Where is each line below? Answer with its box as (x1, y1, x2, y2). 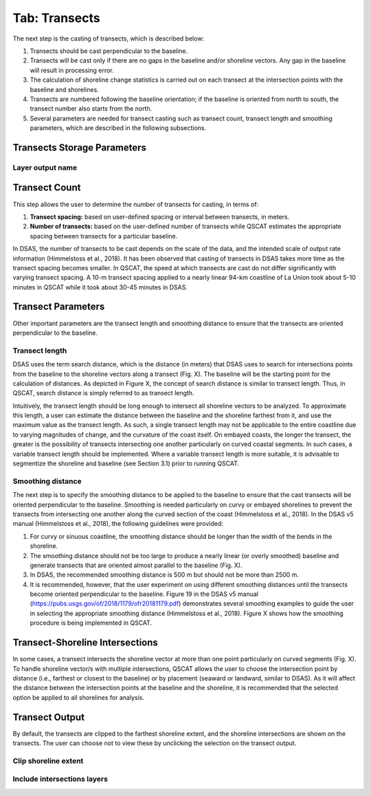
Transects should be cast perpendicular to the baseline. (30, 47, 188, 55)
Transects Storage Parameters (12, 142, 147, 153)
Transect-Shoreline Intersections (12, 637, 158, 649)
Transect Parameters (12, 301, 105, 313)
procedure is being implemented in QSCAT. (30, 619, 153, 627)
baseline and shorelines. (30, 85, 99, 93)
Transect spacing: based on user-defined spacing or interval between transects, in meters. (30, 212, 290, 221)
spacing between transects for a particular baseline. (30, 232, 178, 240)
